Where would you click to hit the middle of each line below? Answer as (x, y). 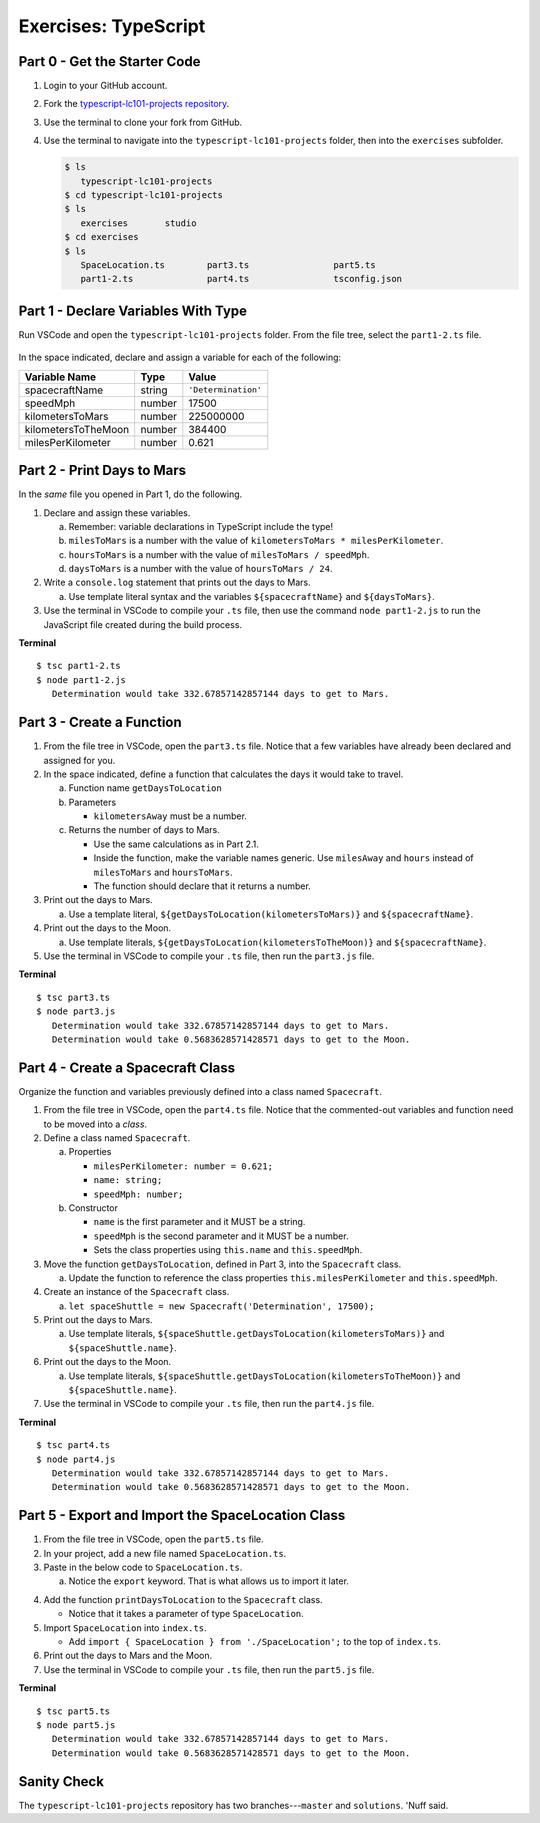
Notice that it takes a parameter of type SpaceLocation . (186, 1614)
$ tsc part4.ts (73, 1445)
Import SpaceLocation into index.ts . (125, 1627)
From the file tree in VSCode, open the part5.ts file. (153, 1539)
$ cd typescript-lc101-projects (144, 195)
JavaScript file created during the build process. (143, 624)
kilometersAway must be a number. (170, 816)
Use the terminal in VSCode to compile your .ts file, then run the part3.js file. (209, 956)
